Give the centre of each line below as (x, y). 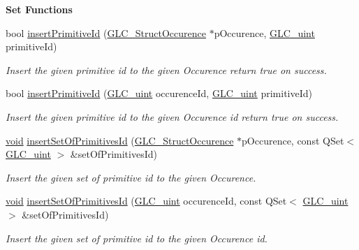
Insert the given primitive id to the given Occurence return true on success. (166, 69)
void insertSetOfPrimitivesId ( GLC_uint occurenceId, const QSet (146, 201)
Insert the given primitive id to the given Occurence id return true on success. (172, 116)
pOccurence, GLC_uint (264, 32)
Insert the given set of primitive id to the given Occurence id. (137, 238)
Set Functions (39, 9)
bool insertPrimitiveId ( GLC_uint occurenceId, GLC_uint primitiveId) (159, 93)
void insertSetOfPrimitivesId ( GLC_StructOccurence (120, 140)
